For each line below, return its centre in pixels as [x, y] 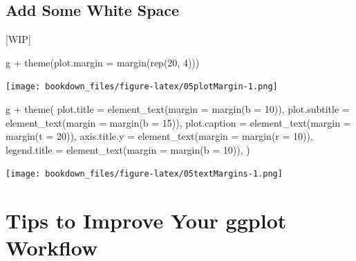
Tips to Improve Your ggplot [146, 220]
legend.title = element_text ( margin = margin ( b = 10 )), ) [128, 149]
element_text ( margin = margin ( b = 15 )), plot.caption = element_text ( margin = [178, 122]
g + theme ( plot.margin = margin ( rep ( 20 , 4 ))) [103, 62]
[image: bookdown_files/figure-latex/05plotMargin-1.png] [142, 87]
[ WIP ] [18, 39]
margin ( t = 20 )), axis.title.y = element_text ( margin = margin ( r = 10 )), [159, 136]
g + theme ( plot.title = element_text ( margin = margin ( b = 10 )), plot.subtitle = [178, 109]
